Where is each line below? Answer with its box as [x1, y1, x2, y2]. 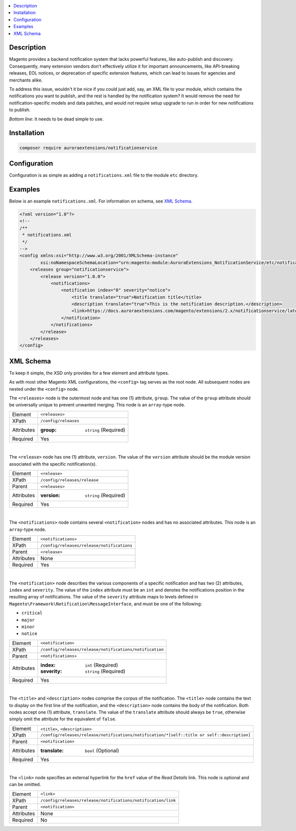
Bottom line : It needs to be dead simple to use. [9, 116, 104, 122]
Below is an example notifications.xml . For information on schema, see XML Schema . [9, 198, 193, 204]
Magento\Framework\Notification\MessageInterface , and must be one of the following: [9, 600, 202, 607]
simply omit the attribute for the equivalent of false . [9, 716, 117, 722]
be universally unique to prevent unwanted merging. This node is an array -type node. [9, 402, 185, 408]
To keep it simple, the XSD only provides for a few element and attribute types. [9, 370, 169, 376]
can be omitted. [9, 782, 41, 788]
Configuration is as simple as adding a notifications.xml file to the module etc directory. [9, 172, 199, 178]
